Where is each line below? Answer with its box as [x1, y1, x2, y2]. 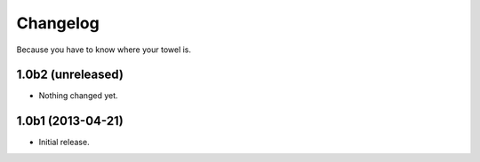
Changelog [16, 13, 100, 33]
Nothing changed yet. [38, 90, 119, 101]
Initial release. [38, 137, 90, 148]
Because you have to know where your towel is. [16, 44, 191, 55]
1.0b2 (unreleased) [16, 67, 124, 82]
